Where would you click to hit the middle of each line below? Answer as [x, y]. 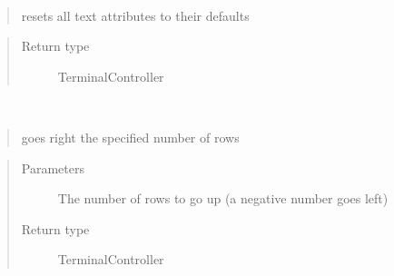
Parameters [53, 168]
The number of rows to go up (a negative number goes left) [223, 198]
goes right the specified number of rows [130, 137]
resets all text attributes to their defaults [135, 15]
